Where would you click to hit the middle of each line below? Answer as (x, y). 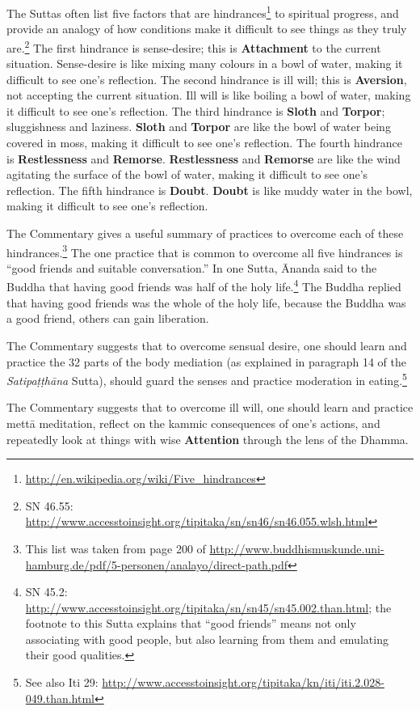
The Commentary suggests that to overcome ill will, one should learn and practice (210, 407)
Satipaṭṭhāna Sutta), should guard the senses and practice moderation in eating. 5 (207, 379)
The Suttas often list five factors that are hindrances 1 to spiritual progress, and (203, 12)
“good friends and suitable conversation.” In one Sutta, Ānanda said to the (192, 267)
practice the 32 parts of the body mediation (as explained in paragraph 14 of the (207, 361)
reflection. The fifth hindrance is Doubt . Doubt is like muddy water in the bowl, (210, 190)
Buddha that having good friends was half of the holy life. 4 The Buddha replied (204, 286)
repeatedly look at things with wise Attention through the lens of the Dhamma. (208, 439)
